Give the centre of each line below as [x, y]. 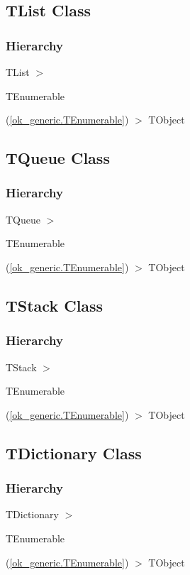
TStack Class [55, 305]
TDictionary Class [74, 453]
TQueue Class [58, 158]
